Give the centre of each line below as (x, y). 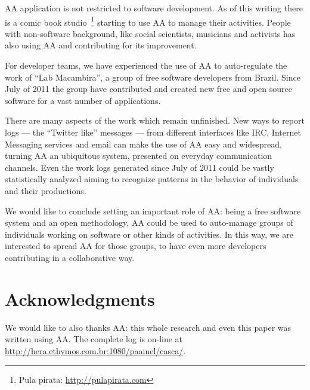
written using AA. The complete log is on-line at (94, 339)
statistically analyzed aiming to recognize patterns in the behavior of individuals (152, 179)
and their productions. (46, 190)
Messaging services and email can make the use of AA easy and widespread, (143, 144)
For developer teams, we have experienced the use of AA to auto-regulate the (146, 65)
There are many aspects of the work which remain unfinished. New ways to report (155, 120)
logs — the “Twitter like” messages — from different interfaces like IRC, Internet (153, 132)
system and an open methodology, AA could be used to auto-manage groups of (149, 222)
